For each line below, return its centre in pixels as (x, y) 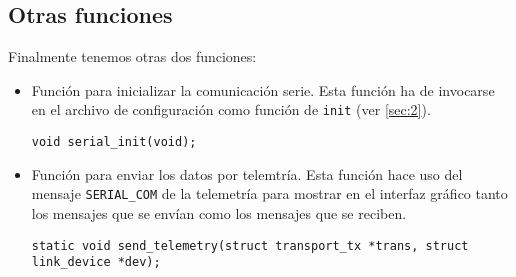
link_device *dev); (96, 262)
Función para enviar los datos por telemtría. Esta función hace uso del (247, 173)
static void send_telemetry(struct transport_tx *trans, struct (250, 245)
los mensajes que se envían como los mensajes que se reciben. (219, 212)
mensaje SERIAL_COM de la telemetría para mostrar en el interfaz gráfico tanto (269, 193)
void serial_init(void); (114, 142)
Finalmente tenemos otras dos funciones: (132, 56)
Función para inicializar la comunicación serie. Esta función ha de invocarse (263, 89)
